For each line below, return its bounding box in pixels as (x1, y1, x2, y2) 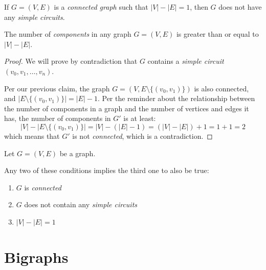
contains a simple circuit (147, 56, 224, 66)
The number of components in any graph (4, 29, 131, 39)
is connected (24, 182, 61, 192)
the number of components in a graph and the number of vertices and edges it (4, 103, 249, 113)
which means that (4, 130, 60, 141)
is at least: (123, 113, 156, 124)
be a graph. (59, 148, 96, 158)
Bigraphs (4, 246, 69, 267)
